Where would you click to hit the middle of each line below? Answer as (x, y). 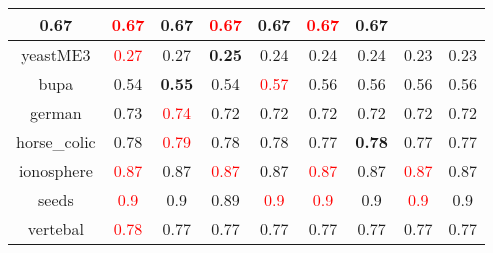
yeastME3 (56, 54)
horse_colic (56, 141)
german (56, 112)
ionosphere (55, 170)
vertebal (55, 228)
